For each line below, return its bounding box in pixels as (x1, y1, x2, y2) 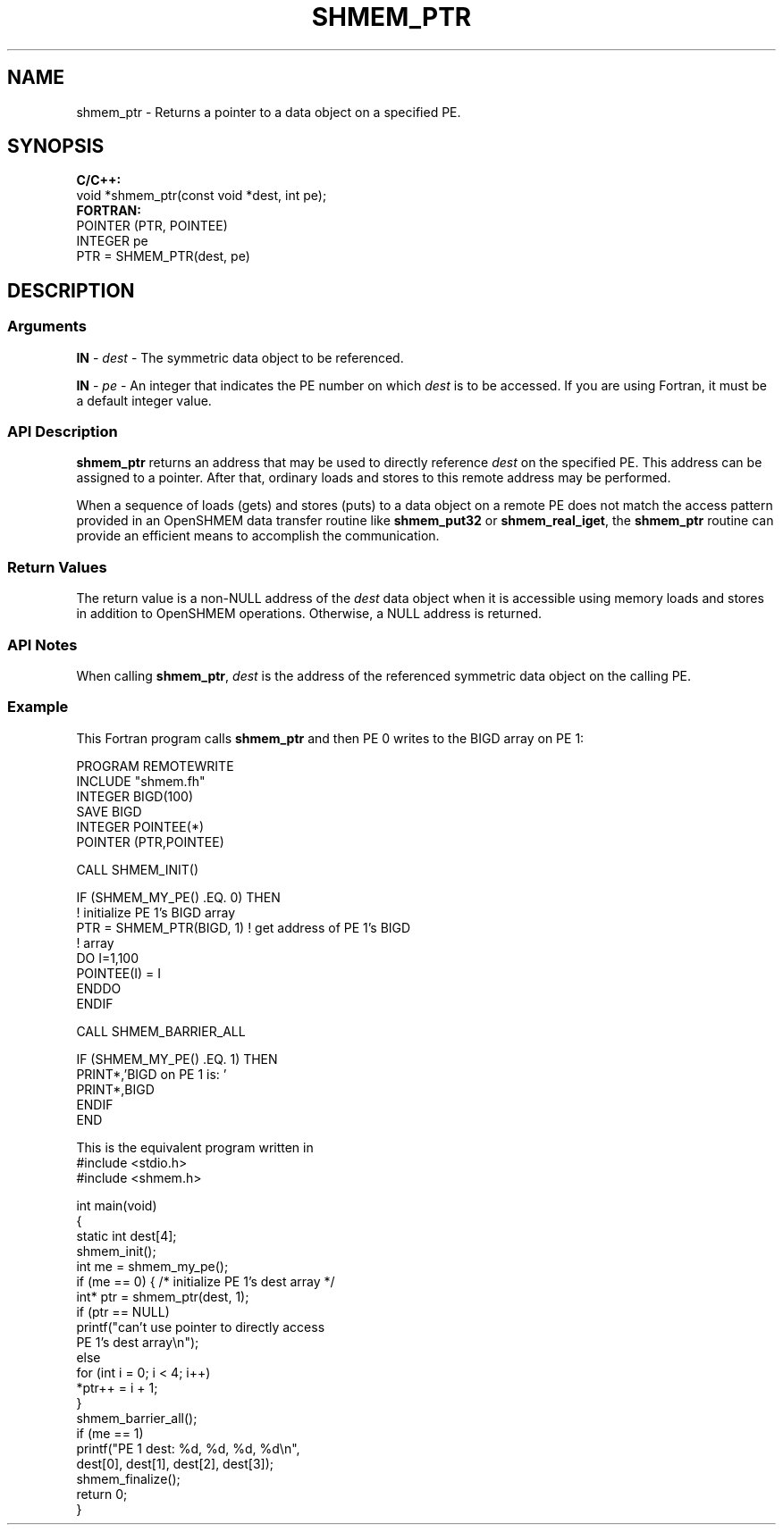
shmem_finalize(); (76, 1470, 181, 1486)
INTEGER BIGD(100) (76, 788, 193, 804)
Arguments (7, 317, 87, 336)
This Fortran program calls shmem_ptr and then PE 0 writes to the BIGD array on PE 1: (76, 730, 585, 746)
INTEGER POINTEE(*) (76, 818, 205, 834)
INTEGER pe (76, 233, 148, 249)
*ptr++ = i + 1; (76, 1379, 158, 1395)
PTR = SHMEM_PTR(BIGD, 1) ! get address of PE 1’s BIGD (76, 919, 411, 935)
